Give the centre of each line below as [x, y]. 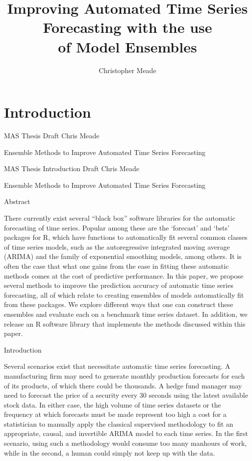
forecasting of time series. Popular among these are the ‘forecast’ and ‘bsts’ [117, 227]
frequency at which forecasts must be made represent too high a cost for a [115, 414]
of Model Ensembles [127, 46]
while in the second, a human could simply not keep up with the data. [110, 452]
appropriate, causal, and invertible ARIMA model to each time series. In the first [126, 433]
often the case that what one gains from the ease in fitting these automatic [116, 266]
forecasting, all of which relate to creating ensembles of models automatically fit [124, 295]
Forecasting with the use [127, 27]
